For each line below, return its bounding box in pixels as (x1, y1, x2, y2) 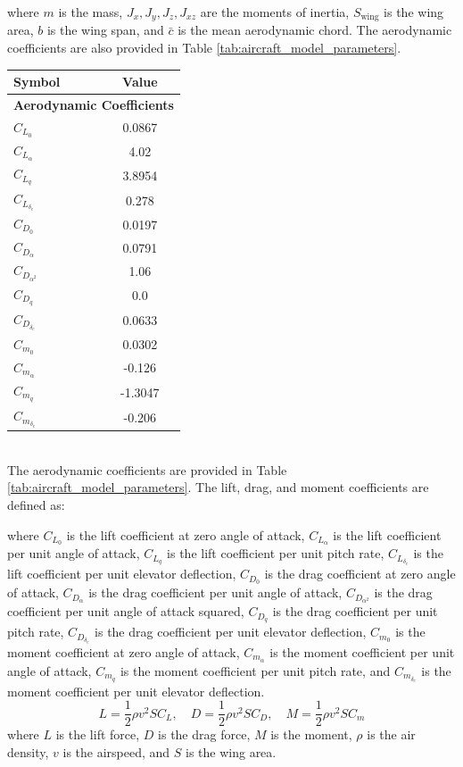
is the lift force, (55, 725, 140, 744)
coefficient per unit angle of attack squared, (7, 602, 244, 621)
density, (7, 742, 49, 761)
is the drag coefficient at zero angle (264, 564, 456, 583)
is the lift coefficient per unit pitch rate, (167, 544, 384, 563)
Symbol (13, 72, 61, 91)
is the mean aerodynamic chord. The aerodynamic (178, 21, 452, 39)
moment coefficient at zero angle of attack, (7, 642, 240, 661)
